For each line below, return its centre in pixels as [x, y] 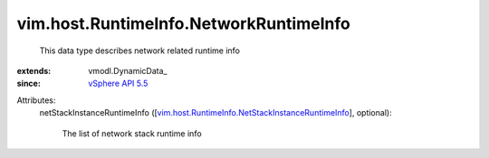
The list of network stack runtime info [132, 133]
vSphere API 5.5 [118, 84]
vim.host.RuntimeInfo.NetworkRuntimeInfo [183, 23]
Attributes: [36, 100]
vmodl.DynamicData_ [128, 70]
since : [29, 84]
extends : [34, 70]
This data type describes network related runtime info [139, 51]
